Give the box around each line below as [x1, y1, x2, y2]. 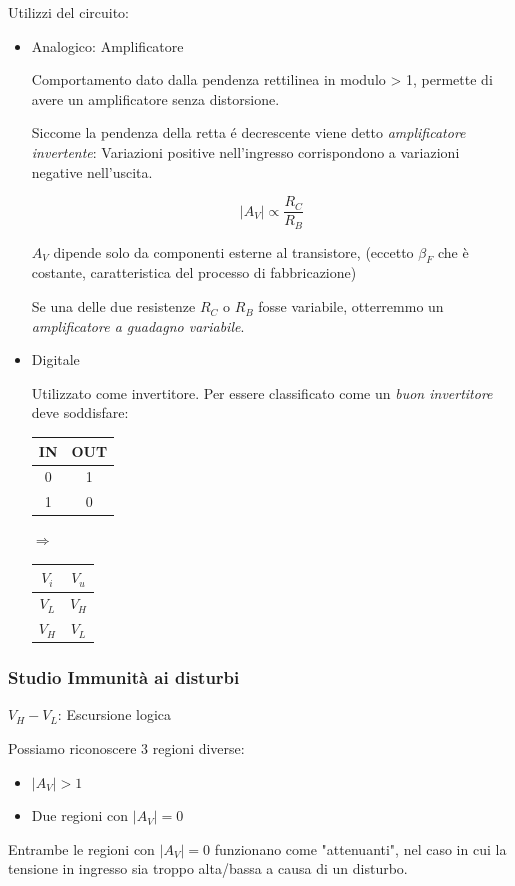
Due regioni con [31, 805, 129, 826]
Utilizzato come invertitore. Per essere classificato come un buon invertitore [31, 382, 493, 403]
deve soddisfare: [31, 402, 129, 423]
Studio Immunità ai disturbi [8, 665, 240, 690]
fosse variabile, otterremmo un [258, 296, 444, 317]
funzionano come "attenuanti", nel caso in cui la [214, 838, 507, 859]
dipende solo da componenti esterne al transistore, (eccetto [53, 241, 414, 262]
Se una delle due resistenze [31, 296, 196, 317]
